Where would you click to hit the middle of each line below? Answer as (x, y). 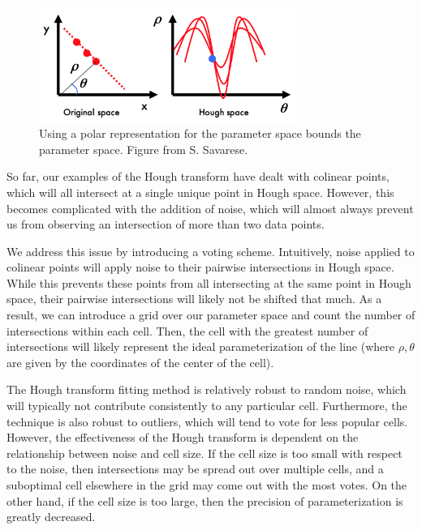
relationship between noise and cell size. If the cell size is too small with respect (205, 453)
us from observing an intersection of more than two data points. (166, 224)
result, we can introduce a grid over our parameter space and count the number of (211, 315)
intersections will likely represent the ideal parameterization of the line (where (201, 346)
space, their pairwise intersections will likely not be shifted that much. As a (194, 299)
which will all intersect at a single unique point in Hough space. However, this (200, 192)
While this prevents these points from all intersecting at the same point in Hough (209, 282)
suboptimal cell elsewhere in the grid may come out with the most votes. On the (207, 485)
